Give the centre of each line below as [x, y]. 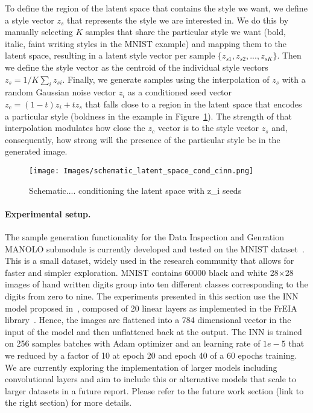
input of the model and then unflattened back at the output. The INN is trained [153, 331]
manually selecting [39, 32]
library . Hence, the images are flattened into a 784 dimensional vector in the [148, 320]
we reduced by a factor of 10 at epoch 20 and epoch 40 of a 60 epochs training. [151, 355]
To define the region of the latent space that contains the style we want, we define [156, 8]
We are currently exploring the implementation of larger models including [141, 367]
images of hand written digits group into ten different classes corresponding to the [156, 284]
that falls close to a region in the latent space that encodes [194, 104]
